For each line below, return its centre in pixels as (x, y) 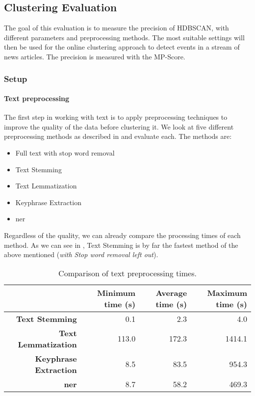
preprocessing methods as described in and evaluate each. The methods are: (118, 136)
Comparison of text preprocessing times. (127, 273)
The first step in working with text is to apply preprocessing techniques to (116, 117)
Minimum (116, 292)
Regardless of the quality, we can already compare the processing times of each (122, 235)
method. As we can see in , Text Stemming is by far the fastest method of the (121, 245)
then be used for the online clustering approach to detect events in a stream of (122, 47)
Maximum (227, 292)
